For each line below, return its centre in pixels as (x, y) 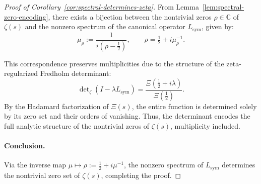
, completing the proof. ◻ (141, 175)
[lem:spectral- (223, 7)
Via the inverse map (35, 165)
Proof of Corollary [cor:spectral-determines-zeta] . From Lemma (102, 7)
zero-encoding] (26, 16)
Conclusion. (25, 145)
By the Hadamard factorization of (56, 106)
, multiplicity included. (205, 125)
